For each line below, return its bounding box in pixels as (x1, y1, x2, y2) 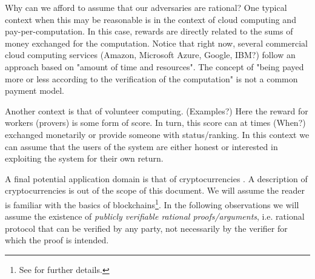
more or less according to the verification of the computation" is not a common (5, 72, 298, 85)
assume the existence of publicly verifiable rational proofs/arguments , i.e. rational (5, 210, 305, 223)
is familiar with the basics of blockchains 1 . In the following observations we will (5, 196, 299, 211)
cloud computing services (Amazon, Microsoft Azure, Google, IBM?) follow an (5, 48, 296, 61)
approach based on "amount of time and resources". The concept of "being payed (5, 60, 304, 73)
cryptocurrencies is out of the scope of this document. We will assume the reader (5, 184, 305, 197)
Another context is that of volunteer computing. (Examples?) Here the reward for (5, 104, 308, 117)
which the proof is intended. (5, 234, 109, 246)
